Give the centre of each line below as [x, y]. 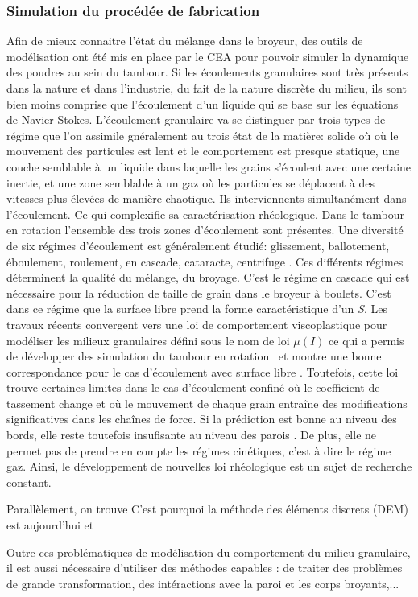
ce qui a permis [366, 340]
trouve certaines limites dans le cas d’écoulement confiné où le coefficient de [193, 387]
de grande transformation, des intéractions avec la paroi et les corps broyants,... [203, 583]
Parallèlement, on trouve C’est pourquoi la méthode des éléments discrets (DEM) [207, 509]
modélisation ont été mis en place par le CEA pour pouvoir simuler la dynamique [208, 56]
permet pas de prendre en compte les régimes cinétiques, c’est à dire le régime [199, 450]
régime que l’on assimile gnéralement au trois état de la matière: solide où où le [203, 135]
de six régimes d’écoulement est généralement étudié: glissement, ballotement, [198, 245]
